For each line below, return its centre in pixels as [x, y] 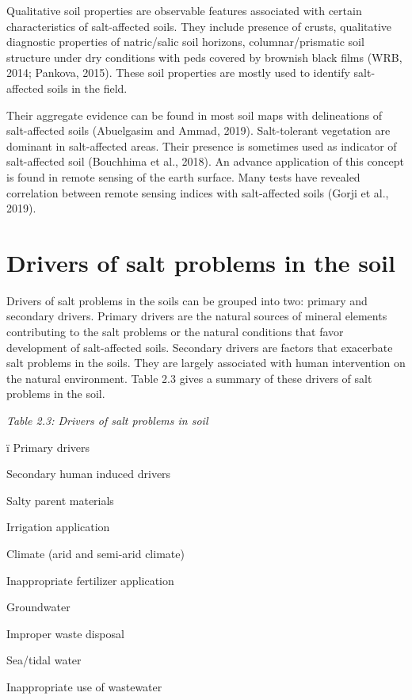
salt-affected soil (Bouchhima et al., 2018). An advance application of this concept [206, 161]
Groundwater [38, 607]
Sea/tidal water [44, 660]
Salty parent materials [60, 500]
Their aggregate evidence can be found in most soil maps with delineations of [195, 115]
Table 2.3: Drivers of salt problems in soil [107, 420]
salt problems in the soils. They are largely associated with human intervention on [206, 363]
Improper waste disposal [65, 633]
